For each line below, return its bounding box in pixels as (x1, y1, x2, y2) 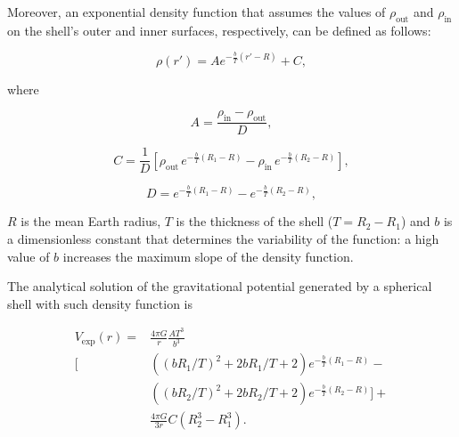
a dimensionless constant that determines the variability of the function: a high (7, 229, 439, 247)
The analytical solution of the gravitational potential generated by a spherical (7, 277, 432, 295)
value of (7, 247, 50, 265)
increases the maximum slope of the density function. (62, 247, 354, 265)
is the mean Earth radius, (20, 212, 161, 231)
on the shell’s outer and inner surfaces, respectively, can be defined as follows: (7, 20, 431, 39)
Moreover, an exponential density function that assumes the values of (7, 3, 386, 20)
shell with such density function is (7, 294, 193, 312)
